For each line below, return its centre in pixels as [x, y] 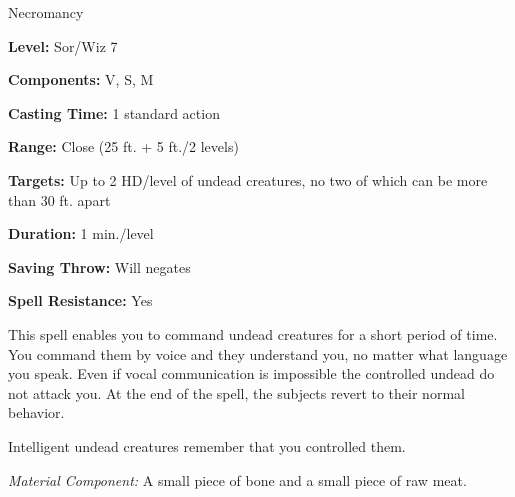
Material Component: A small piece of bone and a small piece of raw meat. [237, 479]
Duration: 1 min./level [81, 233]
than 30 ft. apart [59, 199]
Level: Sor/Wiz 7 [63, 45]
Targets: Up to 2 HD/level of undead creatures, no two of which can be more [248, 179]
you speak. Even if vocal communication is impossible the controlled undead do [251, 373]
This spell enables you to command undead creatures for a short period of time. [253, 333]
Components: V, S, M [81, 79]
